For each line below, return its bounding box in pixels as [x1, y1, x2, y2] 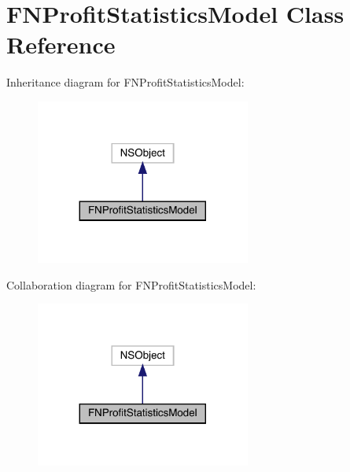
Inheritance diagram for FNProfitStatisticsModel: [6, 74, 245, 90]
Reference [6, 28, 116, 61]
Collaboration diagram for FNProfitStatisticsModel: [6, 276, 256, 293]
